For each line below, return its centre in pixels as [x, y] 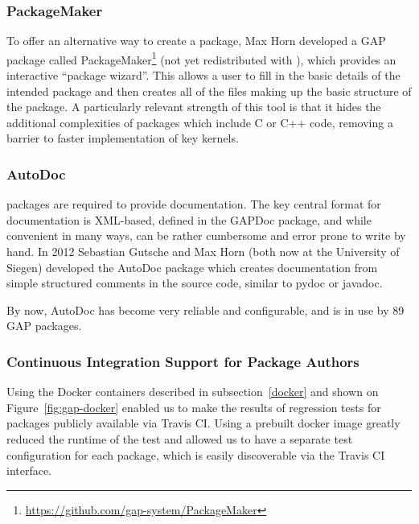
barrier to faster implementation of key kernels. [123, 138]
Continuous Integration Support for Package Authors [183, 361]
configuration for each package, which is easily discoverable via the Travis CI [196, 454]
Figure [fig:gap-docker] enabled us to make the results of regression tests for [194, 407]
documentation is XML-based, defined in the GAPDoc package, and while [189, 219]
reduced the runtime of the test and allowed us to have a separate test [180, 439]
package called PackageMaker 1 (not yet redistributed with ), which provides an [201, 58]
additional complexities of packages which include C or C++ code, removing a [200, 122]
